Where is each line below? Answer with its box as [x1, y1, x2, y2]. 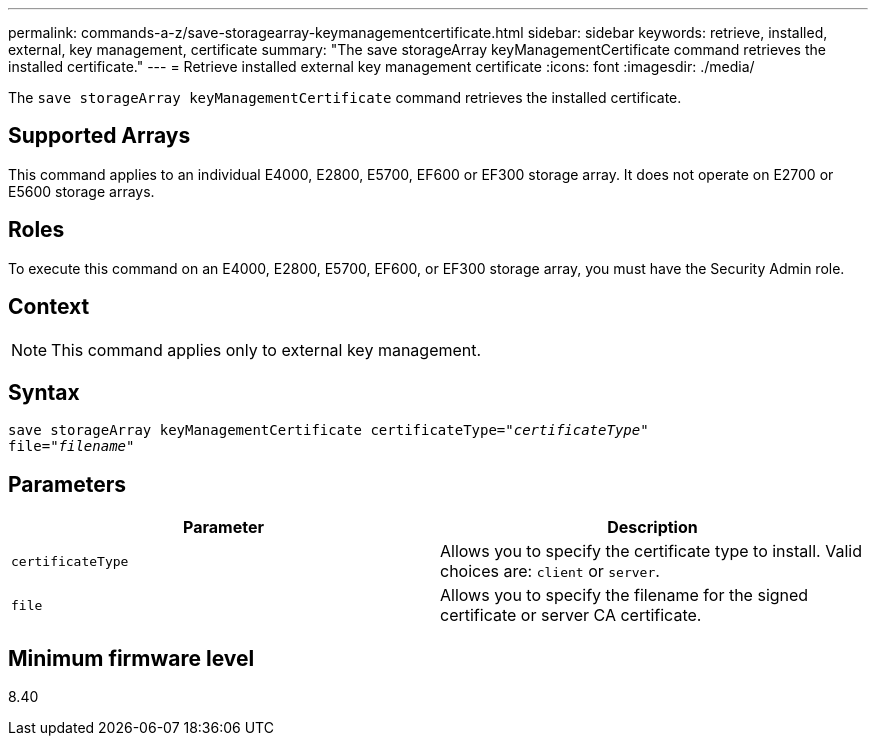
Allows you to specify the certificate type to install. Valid [440, 541, 862, 562]
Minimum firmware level [8, 645, 255, 671]
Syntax [8, 379, 80, 405]
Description [607, 517, 698, 538]
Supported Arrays [8, 123, 191, 149]
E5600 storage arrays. [8, 182, 155, 200]
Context [8, 294, 90, 320]
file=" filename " [8, 438, 135, 455]
